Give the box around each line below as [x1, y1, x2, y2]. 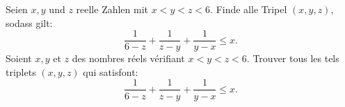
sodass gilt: [6, 15, 53, 30]
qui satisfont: [83, 64, 138, 79]
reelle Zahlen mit [76, 2, 149, 16]
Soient [6, 51, 32, 66]
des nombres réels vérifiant [72, 51, 185, 66]
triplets [6, 64, 36, 79]
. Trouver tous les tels [246, 51, 339, 66]
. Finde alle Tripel [210, 2, 287, 16]
